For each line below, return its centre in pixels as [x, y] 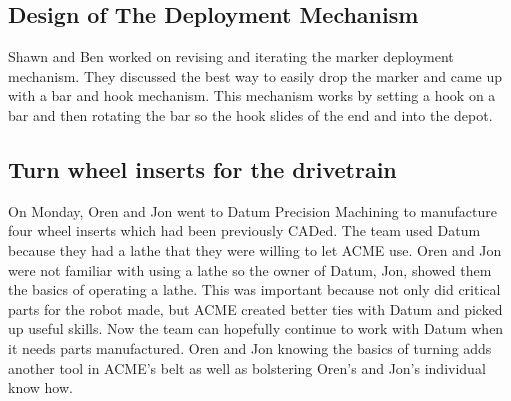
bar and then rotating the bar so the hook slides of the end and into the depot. [250, 114]
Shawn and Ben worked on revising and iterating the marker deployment [231, 56]
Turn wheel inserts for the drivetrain [202, 168]
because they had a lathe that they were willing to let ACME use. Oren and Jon [255, 249]
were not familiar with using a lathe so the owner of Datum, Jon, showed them [250, 269]
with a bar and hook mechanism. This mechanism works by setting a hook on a [252, 95]
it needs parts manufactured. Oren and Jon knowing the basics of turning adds [250, 347]
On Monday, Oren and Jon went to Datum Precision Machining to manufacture [252, 210]
